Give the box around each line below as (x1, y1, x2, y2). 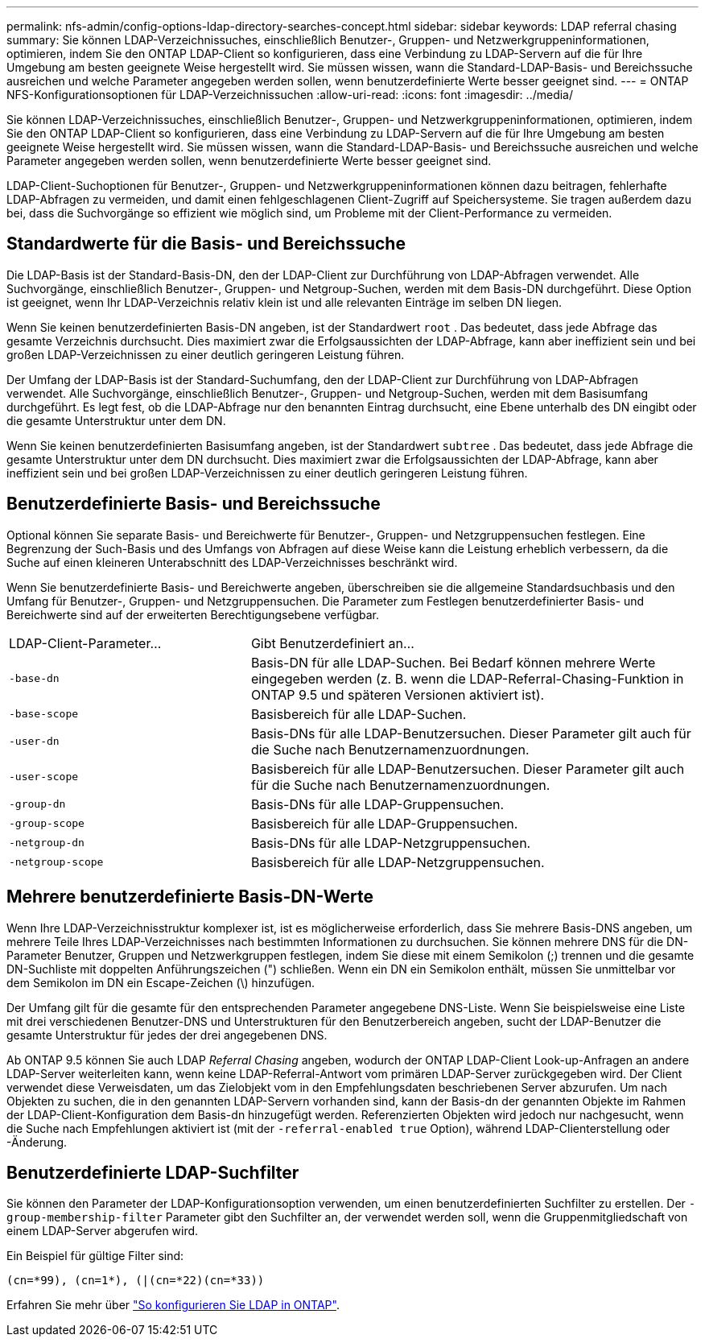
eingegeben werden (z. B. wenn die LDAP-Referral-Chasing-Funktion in (250, 670, 684, 687)
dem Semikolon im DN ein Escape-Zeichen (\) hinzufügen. (6, 975, 315, 990)
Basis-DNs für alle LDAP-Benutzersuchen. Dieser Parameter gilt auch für (250, 725, 691, 742)
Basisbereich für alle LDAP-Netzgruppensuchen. (250, 853, 545, 870)
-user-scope (9, 771, 79, 783)
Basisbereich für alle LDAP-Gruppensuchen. (250, 815, 518, 832)
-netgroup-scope (9, 856, 104, 869)
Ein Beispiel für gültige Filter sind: (6, 1249, 184, 1263)
